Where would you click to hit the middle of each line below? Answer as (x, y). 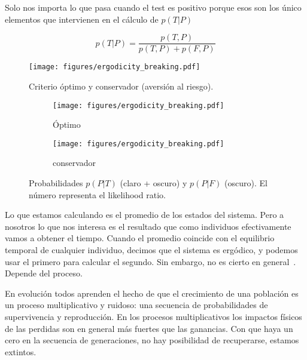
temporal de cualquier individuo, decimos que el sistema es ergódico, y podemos (151, 249)
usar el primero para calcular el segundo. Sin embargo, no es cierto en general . (151, 261)
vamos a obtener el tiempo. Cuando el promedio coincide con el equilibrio (140, 238)
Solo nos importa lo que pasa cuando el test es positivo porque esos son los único (153, 7)
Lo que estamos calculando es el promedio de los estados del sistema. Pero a (145, 215)
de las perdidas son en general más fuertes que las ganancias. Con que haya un (149, 328)
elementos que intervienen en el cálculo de (82, 19)
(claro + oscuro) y (153, 183)
